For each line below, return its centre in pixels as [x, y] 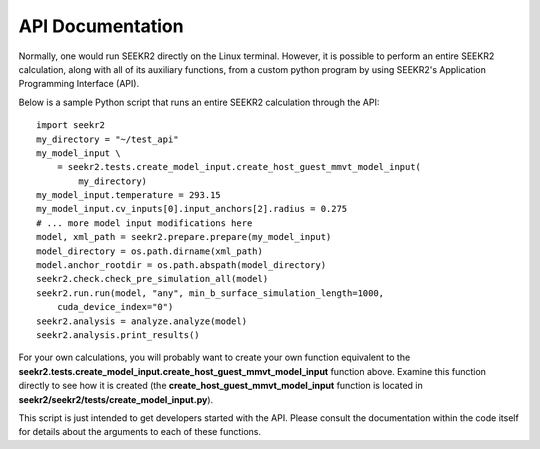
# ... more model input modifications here [144, 223]
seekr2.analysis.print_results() [118, 334]
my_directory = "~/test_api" [107, 139]
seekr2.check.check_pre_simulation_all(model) [152, 279]
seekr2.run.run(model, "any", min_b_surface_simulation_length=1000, [210, 293]
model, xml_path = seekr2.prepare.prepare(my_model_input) [184, 237]
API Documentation [101, 26]
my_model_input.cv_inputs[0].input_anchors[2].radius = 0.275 [192, 209]
